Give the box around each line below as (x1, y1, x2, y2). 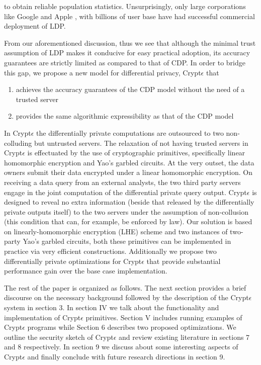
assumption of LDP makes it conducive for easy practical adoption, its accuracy (4, 47, 250, 58)
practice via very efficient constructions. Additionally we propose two (4, 246, 217, 256)
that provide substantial (146, 255, 221, 266)
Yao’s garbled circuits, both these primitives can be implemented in (23, 236, 231, 246)
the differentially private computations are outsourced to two (36, 127, 224, 138)
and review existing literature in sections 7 (118, 331, 250, 342)
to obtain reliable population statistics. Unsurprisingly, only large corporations (4, 1, 246, 11)
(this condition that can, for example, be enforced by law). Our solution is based (4, 216, 252, 227)
